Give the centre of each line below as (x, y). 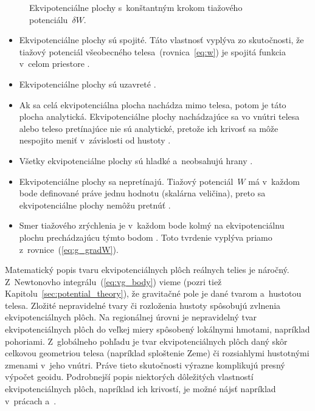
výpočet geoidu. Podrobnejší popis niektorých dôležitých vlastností (129, 377)
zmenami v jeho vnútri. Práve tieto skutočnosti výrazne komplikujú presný (145, 364)
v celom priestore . (54, 64)
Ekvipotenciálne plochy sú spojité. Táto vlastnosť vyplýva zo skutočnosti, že (161, 40)
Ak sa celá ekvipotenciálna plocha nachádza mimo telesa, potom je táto (153, 104)
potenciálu (49, 19)
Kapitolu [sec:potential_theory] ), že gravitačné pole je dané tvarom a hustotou (153, 293)
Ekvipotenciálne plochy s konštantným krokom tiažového (136, 7)
